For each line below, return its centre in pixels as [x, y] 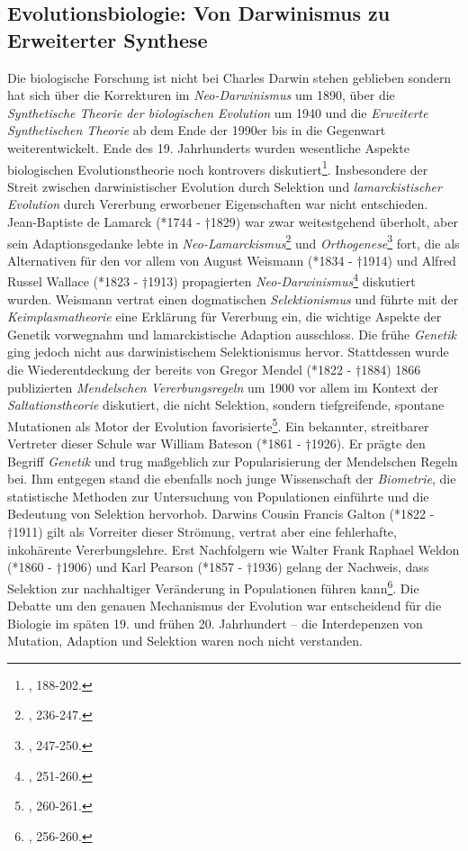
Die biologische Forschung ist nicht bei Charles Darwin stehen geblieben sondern [229, 77]
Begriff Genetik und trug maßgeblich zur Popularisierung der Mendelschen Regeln [233, 461]
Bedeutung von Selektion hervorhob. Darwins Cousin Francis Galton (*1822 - [221, 514]
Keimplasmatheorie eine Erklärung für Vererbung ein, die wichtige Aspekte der [225, 317]
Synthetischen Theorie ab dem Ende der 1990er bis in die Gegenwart [197, 130]
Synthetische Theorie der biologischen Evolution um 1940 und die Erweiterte [218, 112]
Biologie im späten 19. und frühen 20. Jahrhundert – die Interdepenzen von [215, 623]
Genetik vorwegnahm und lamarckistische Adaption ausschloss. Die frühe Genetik [232, 334]
